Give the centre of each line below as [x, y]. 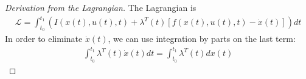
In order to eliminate [44, 39]
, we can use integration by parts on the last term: [202, 39]
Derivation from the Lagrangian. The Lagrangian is [101, 7]
